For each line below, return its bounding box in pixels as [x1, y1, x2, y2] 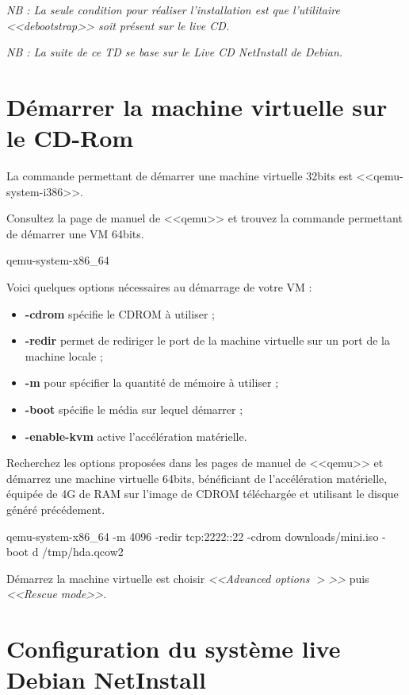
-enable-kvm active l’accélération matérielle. [25, 427, 247, 444]
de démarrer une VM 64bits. [6, 225, 144, 241]
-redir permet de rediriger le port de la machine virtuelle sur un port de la [25, 332, 391, 349]
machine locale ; [25, 347, 103, 364]
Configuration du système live [6, 632, 341, 665]
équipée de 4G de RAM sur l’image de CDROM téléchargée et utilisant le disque [6, 485, 399, 502]
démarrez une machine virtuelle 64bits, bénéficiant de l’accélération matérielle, [6, 469, 388, 486]
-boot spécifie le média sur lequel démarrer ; [25, 401, 243, 418]
